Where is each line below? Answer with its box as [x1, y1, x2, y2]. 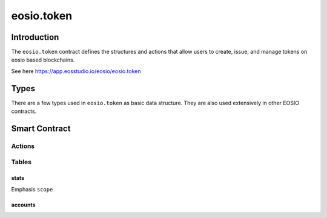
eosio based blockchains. [11, 56, 75, 63]
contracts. [11, 107, 37, 115]
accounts [11, 201, 36, 208]
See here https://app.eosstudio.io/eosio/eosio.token [11, 67, 141, 75]
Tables [11, 158, 31, 166]
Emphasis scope [11, 185, 53, 193]
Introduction [11, 32, 59, 42]
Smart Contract [11, 123, 71, 133]
